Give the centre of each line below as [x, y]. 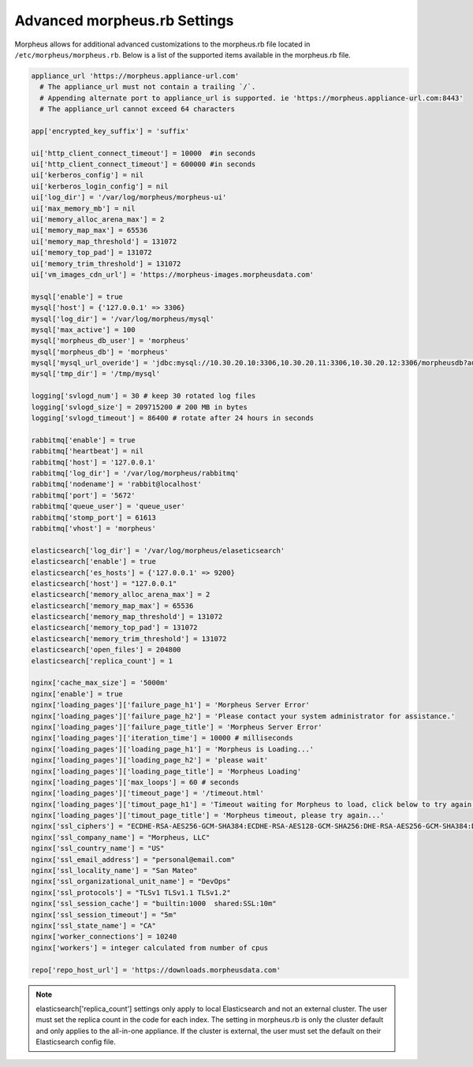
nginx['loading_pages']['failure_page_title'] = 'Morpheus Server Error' [177, 727]
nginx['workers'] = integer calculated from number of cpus [150, 948]
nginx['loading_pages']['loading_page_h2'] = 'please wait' [150, 760]
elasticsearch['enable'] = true [94, 561]
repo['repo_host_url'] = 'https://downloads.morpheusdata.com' [156, 970]
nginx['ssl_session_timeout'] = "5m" [104, 914]
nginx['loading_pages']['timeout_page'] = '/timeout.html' [147, 793]
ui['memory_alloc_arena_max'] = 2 [98, 220]
